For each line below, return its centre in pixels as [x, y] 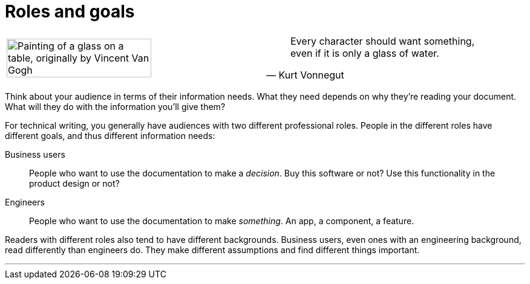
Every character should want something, [383, 41]
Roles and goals [70, 11]
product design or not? [74, 183]
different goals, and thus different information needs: [110, 135]
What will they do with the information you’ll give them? [115, 106]
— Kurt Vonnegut [305, 75]
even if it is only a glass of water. [365, 53]
